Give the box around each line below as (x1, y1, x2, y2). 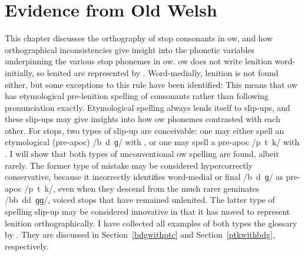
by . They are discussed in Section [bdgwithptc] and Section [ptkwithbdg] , (5, 228, 275, 241)
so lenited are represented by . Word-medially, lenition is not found (37, 66, 279, 78)
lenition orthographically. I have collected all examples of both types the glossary (5, 216, 297, 229)
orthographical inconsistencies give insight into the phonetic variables (5, 43, 255, 55)
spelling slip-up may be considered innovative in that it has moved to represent (5, 205, 290, 218)
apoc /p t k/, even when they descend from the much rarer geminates (5, 182, 260, 194)
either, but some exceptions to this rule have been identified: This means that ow (5, 78, 298, 90)
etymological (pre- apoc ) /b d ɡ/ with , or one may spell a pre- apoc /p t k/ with (5, 136, 300, 148)
